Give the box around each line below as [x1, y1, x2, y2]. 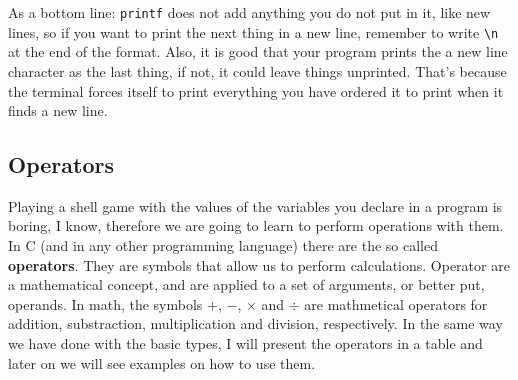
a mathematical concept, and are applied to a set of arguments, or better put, [8, 274, 485, 295]
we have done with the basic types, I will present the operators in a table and [8, 333, 483, 354]
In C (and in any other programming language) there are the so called [8, 235, 438, 256]
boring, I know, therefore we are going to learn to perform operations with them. [8, 215, 504, 236]
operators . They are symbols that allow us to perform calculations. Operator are [8, 254, 510, 275]
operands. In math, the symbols [8, 293, 203, 314]
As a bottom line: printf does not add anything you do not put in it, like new [8, 2, 491, 22]
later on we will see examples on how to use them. [8, 352, 316, 373]
